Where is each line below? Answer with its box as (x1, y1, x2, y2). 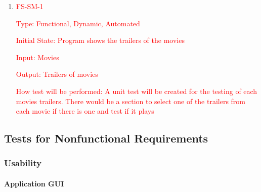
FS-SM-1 (16, 1, 43, 11)
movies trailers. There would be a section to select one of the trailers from (16, 95, 246, 106)
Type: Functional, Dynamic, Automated (16, 18, 140, 28)
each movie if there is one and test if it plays (16, 106, 154, 116)
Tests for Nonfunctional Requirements (4, 130, 208, 146)
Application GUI (4, 178, 64, 188)
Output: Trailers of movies (16, 69, 98, 79)
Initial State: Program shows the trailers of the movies (16, 35, 185, 45)
